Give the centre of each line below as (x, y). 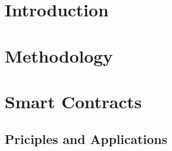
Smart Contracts (73, 101)
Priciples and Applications (86, 138)
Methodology (59, 55)
